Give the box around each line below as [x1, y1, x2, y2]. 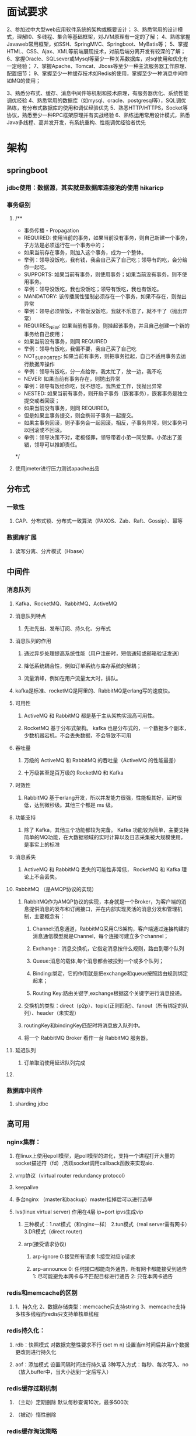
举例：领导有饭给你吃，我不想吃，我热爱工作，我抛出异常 [23, 383, 162, 390]
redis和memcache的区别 [6, 1288, 78, 1297]
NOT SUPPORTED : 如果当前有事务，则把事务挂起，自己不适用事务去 [23, 352, 181, 361]
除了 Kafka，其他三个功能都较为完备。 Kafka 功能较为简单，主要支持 [23, 827, 189, 833]
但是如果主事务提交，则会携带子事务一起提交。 [23, 412, 136, 419]
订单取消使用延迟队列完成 [23, 1059, 86, 1066]
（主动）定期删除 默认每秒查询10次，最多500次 [15, 1399, 129, 1406]
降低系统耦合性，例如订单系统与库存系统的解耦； [23, 663, 142, 669]
